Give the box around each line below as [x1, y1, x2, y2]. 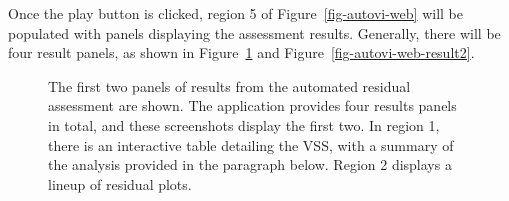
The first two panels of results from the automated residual [48, 75, 411, 96]
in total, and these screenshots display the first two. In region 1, [48, 114, 440, 135]
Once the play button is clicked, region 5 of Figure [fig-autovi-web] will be [8, 3, 463, 23]
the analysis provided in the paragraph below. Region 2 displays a [48, 154, 452, 175]
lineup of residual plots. [48, 173, 192, 194]
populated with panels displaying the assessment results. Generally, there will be [8, 22, 501, 43]
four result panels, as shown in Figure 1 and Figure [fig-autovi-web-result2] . [8, 42, 475, 63]
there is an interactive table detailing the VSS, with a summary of [48, 134, 454, 155]
